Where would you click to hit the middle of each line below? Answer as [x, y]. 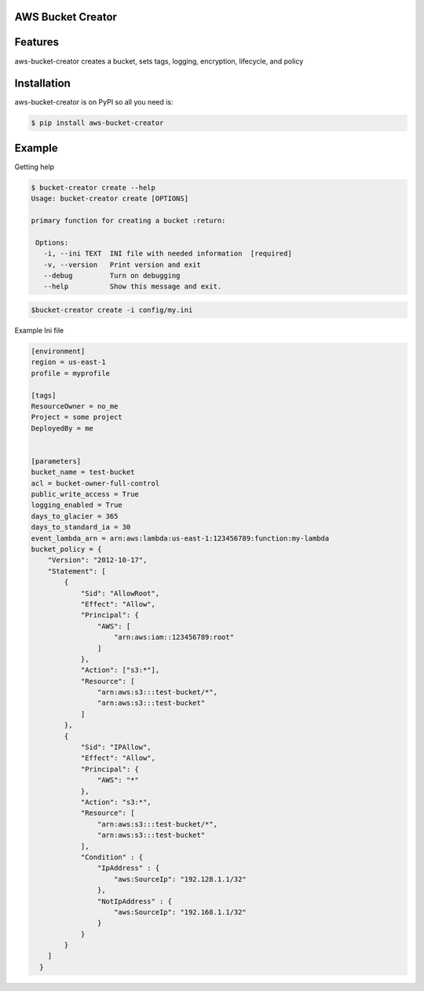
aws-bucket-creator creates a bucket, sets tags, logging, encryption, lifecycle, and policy [159, 61]
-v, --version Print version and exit [122, 264]
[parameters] [56, 461]
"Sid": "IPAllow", [116, 747]
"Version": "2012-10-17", [97, 560]
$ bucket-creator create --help [93, 187]
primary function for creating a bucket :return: [128, 221]
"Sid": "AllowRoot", [120, 593]
